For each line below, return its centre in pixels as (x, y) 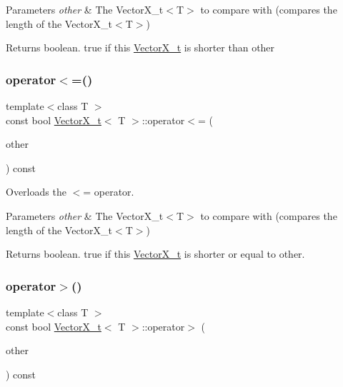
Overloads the (36, 192)
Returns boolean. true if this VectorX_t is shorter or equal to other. (155, 254)
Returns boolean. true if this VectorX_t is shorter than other (140, 47)
